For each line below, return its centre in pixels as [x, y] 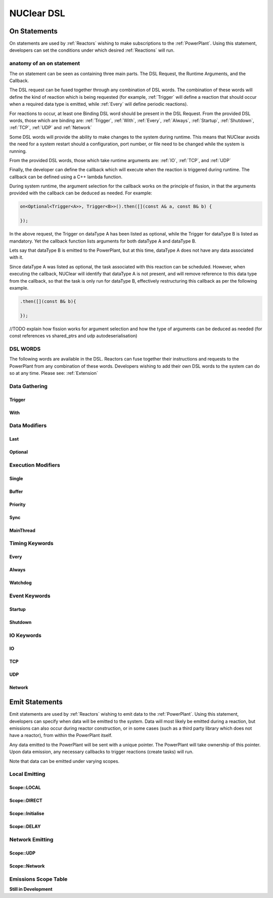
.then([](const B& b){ [48, 301]
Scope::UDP [22, 853]
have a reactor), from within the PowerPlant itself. [61, 735]
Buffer [16, 491]
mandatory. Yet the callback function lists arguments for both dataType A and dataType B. [103, 241]
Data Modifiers [28, 425]
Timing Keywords [31, 543]
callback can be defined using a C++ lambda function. [66, 177]
